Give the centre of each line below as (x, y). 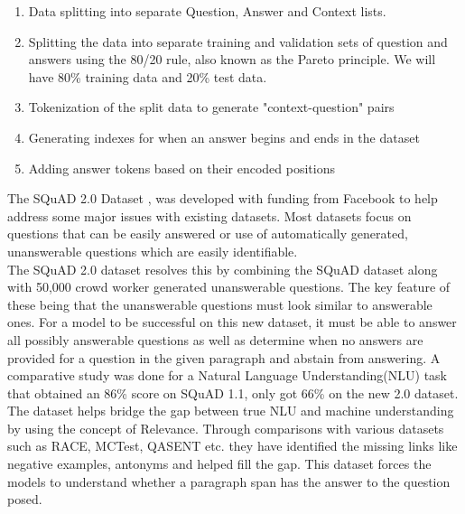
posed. (25, 499)
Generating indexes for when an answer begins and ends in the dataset (224, 137)
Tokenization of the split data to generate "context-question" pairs (211, 107)
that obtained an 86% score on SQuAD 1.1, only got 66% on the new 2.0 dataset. (233, 393)
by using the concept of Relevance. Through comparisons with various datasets (226, 428)
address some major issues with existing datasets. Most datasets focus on (209, 215)
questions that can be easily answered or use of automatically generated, (208, 234)
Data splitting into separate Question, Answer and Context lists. (207, 11)
